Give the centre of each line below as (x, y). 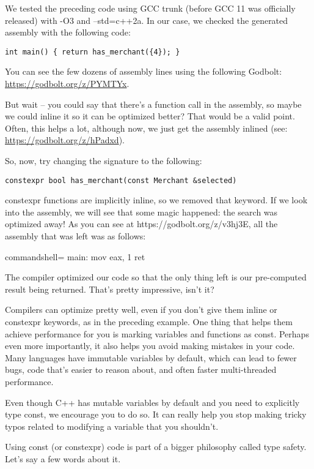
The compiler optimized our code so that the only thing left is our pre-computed (156, 277)
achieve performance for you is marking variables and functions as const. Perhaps (157, 333)
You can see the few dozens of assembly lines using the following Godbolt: (144, 71)
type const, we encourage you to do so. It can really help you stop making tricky (156, 414)
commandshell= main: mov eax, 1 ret (75, 256)
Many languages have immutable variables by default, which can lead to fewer (151, 357)
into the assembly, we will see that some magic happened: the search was (141, 212)
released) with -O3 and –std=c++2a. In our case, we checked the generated (147, 20)
